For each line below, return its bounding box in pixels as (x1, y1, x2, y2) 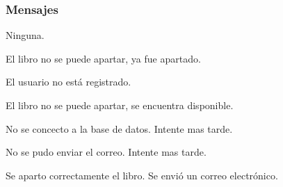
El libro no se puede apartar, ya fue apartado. (6, 51, 201, 65)
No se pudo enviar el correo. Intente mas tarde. (6, 145, 207, 159)
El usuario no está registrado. (6, 74, 131, 89)
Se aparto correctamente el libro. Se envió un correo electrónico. (6, 168, 278, 182)
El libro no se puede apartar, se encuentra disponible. (6, 98, 234, 112)
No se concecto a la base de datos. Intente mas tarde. (6, 121, 233, 136)
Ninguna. (6, 28, 45, 42)
